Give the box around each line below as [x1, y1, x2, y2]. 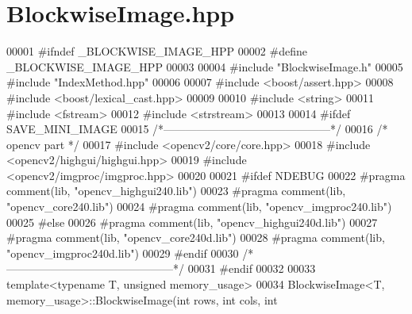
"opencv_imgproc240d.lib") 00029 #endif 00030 [6, 244, 239, 261]
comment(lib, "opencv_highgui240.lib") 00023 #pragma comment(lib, [6, 182, 346, 199]
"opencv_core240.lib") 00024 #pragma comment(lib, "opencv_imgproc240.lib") [6, 198, 392, 215]
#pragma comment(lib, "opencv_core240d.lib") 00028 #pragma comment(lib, [6, 229, 385, 246]
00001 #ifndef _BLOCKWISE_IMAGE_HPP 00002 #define [6, 43, 307, 59]
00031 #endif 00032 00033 [187, 260, 316, 277]
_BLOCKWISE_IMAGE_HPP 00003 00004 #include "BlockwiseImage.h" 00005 [6, 58, 403, 75]
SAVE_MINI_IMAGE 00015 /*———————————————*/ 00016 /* [6, 121, 388, 137]
